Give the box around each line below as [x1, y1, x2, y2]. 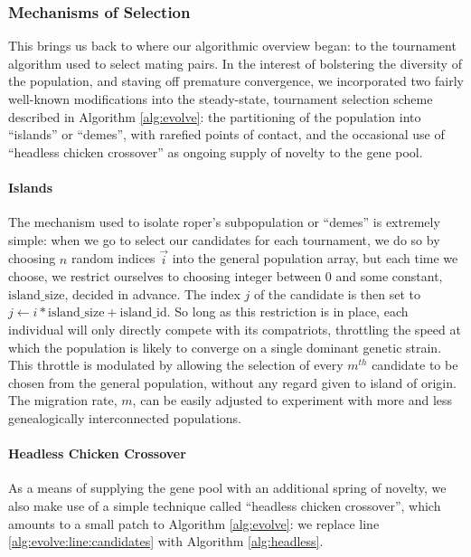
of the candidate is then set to [253, 284, 421, 303]
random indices [71, 249, 155, 268]
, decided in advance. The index [64, 284, 240, 303]
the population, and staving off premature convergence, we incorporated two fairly [8, 71, 464, 90]
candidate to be [372, 355, 458, 374]
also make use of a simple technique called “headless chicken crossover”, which [8, 496, 441, 515]
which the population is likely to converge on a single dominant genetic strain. [8, 337, 442, 356]
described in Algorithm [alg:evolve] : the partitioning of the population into [8, 107, 421, 126]
